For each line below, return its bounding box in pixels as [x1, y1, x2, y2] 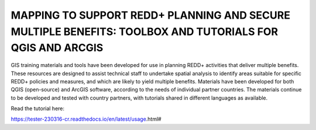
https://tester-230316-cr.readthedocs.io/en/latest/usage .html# [11, 115, 162, 122]
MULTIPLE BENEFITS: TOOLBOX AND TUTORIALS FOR [11, 25, 278, 38]
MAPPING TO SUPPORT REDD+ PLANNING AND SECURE [11, 9, 291, 22]
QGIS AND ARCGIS [11, 41, 104, 55]
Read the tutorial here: [11, 105, 64, 112]
